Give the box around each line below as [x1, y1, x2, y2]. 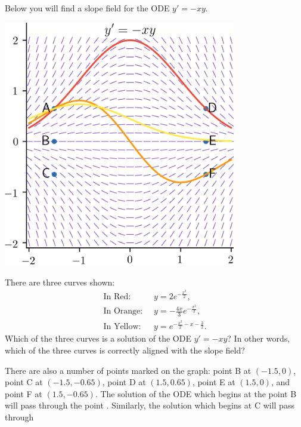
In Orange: [103, 307, 143, 316]
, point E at [192, 376, 235, 388]
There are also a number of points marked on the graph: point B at [5, 364, 252, 376]
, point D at [102, 376, 146, 388]
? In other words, [227, 332, 290, 345]
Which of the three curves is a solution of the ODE [5, 332, 191, 345]
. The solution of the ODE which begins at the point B [95, 387, 297, 400]
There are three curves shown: [5, 275, 115, 288]
